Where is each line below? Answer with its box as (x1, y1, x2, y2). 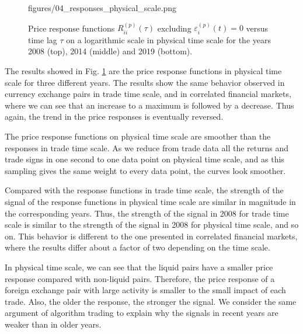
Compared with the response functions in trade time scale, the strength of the (5, 184, 284, 196)
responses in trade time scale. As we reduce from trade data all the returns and (5, 141, 289, 154)
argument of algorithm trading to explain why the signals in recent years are (5, 307, 278, 319)
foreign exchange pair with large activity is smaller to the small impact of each (5, 284, 286, 296)
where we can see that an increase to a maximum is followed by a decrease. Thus (5, 99, 294, 111)
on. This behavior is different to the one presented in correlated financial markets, (5, 229, 298, 242)
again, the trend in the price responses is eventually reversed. (5, 110, 224, 123)
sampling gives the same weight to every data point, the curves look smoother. (5, 164, 286, 176)
